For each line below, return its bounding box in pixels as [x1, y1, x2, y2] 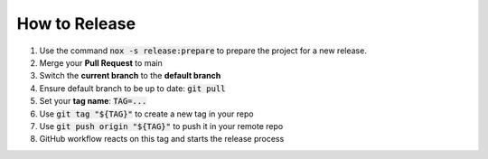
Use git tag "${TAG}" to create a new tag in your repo [39, 108, 254, 119]
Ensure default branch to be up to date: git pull [39, 82, 226, 94]
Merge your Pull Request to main [39, 57, 163, 68]
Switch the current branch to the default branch [39, 70, 221, 81]
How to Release [16, 14, 136, 33]
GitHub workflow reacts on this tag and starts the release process [39, 134, 285, 145]
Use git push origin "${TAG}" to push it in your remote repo [39, 120, 284, 131]
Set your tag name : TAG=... [39, 96, 147, 107]
